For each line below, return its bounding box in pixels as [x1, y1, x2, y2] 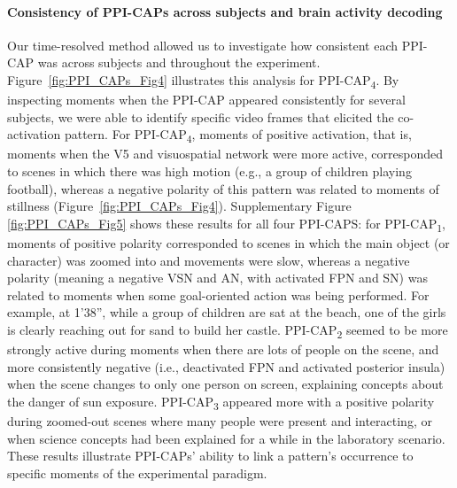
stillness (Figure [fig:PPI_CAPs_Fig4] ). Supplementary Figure [7, 197, 352, 215]
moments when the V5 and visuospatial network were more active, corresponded [7, 144, 444, 163]
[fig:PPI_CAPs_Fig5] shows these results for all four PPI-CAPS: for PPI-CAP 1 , [7, 213, 445, 235]
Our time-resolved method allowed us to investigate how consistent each [7, 35, 399, 54]
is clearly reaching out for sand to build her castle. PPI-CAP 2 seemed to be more [7, 320, 448, 341]
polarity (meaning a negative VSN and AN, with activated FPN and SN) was [7, 268, 428, 287]
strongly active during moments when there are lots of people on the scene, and [7, 340, 439, 359]
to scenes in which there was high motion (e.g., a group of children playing [7, 162, 412, 181]
